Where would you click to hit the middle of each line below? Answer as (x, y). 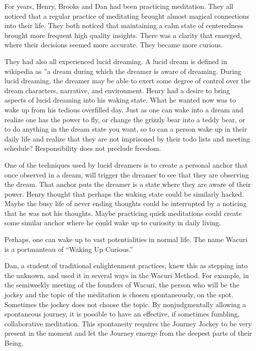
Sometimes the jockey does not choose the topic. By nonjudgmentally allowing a (125, 304)
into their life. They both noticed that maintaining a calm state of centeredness (124, 25)
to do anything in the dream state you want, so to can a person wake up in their (126, 129)
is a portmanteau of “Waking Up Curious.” (69, 249)
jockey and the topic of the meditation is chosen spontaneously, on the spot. (119, 295)
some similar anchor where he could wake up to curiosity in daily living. (113, 223)
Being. (14, 343)
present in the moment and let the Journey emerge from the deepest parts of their (128, 333)
